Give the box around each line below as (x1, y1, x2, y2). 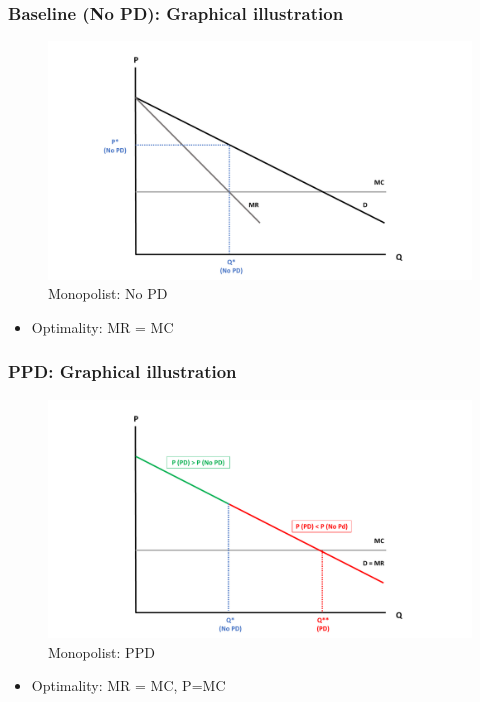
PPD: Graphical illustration (8, 359, 237, 384)
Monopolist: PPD (48, 641, 155, 662)
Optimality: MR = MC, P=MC (31, 675, 226, 696)
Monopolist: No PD (48, 283, 168, 304)
